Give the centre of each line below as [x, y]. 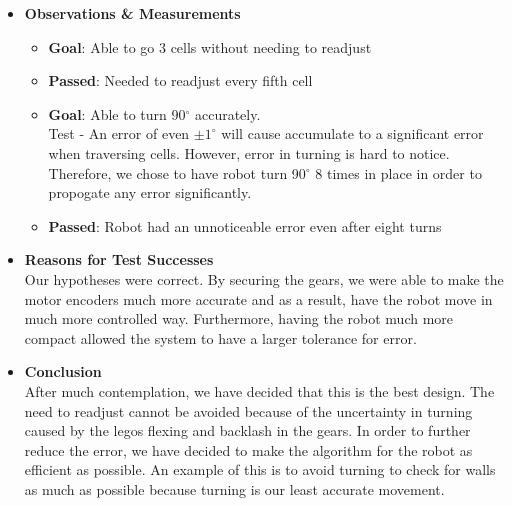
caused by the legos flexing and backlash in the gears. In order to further [247, 430]
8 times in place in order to [398, 172]
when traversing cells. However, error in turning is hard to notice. [249, 152]
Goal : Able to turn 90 [117, 113]
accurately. [227, 113]
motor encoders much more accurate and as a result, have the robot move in [258, 298]
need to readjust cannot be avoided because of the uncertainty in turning [248, 410]
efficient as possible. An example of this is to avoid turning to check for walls [260, 469]
